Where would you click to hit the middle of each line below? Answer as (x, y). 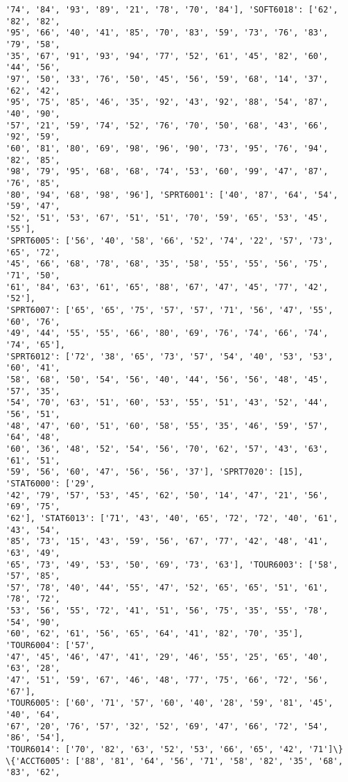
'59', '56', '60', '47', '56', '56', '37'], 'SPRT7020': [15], (155, 472)
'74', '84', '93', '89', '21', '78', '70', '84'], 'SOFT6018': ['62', (172, 10)
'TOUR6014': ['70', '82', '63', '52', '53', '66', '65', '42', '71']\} (174, 749)
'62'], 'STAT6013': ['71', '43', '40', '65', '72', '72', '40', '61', (172, 518)
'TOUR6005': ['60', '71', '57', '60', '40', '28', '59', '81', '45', (169, 703)
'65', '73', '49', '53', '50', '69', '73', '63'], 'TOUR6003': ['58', (172, 564)
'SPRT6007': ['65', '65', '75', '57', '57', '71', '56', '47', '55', (169, 311)
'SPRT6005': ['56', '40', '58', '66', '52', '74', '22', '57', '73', (169, 241)
